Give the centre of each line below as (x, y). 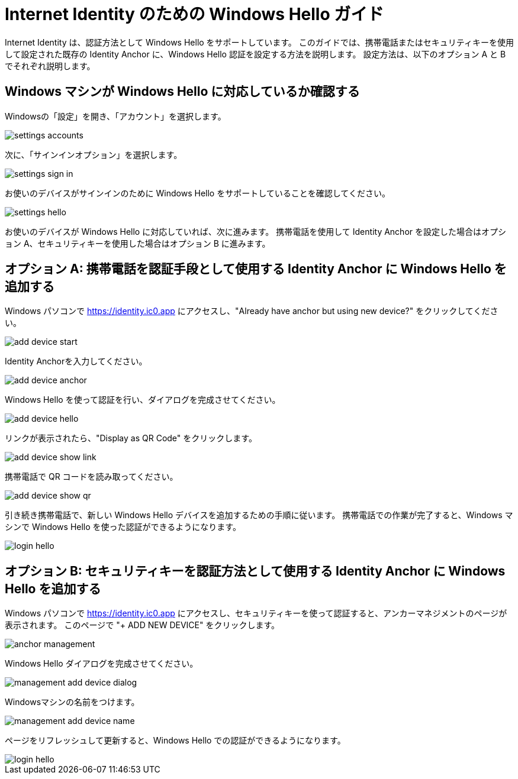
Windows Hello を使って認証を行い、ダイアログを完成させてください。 (143, 400)
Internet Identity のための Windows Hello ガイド (194, 14)
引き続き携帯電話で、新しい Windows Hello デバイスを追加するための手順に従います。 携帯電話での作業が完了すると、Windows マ (259, 515)
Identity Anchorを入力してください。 (76, 361)
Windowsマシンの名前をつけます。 (72, 702)
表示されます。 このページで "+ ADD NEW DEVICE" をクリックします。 (142, 625)
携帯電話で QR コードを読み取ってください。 (91, 477)
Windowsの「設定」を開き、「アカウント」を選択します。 (115, 116)
